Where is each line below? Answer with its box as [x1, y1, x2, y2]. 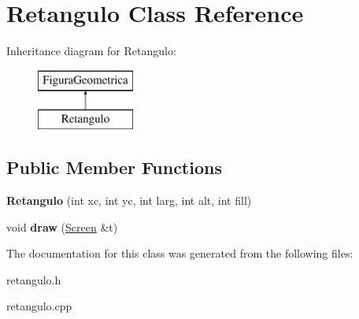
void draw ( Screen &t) [6, 218, 118, 235]
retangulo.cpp [6, 298, 72, 314]
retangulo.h [6, 271, 61, 287]
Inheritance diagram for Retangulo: [6, 43, 176, 59]
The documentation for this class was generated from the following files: [6, 245, 353, 262]
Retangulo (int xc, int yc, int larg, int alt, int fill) [6, 192, 252, 209]
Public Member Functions [6, 155, 222, 180]
